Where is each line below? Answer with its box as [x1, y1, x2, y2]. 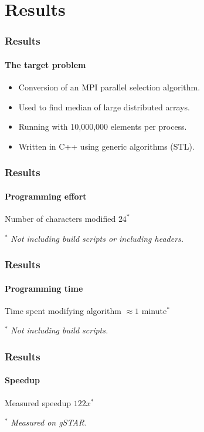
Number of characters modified [5, 212, 116, 225]
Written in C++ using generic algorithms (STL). [18, 140, 195, 152]
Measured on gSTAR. [11, 416, 87, 428]
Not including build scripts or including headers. [11, 232, 184, 244]
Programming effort [5, 190, 87, 202]
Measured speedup [5, 396, 71, 409]
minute [141, 304, 167, 316]
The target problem [5, 58, 86, 70]
